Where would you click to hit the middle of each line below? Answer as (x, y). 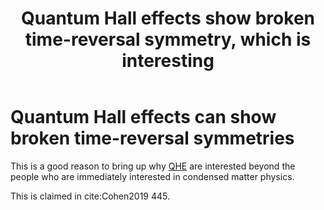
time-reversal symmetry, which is (168, 39)
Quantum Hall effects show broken (168, 18)
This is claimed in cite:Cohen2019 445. (90, 196)
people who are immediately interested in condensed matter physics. (152, 176)
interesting (168, 61)
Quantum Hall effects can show (143, 117)
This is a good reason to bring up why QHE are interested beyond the (153, 166)
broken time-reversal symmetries (152, 138)
